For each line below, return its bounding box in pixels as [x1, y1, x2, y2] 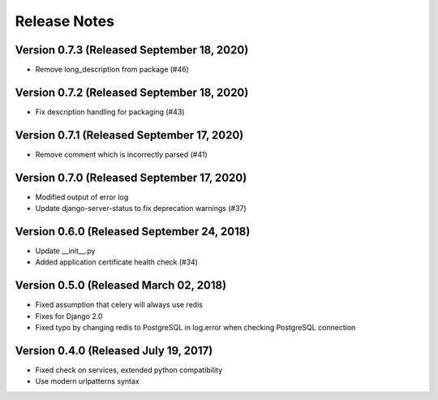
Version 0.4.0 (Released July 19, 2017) [15, 343, 213, 357]
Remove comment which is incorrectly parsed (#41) [35, 149, 208, 159]
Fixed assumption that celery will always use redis [35, 300, 203, 310]
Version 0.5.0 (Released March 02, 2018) [15, 278, 227, 292]
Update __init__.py [35, 246, 96, 256]
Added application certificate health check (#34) [35, 257, 199, 267]
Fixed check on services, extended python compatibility [35, 365, 223, 375]
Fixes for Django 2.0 [35, 311, 103, 320]
